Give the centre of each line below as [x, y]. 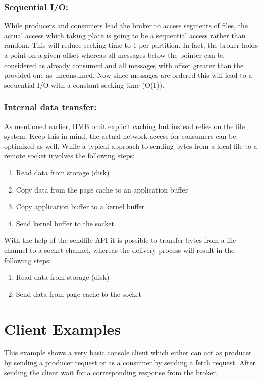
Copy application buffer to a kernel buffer [80, 206]
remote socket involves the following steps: [69, 155]
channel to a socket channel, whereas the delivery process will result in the [119, 250]
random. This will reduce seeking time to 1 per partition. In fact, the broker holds [131, 45]
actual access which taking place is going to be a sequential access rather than [125, 35]
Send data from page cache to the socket [78, 294]
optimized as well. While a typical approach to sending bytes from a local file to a [131, 145]
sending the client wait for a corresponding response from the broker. [111, 372]
